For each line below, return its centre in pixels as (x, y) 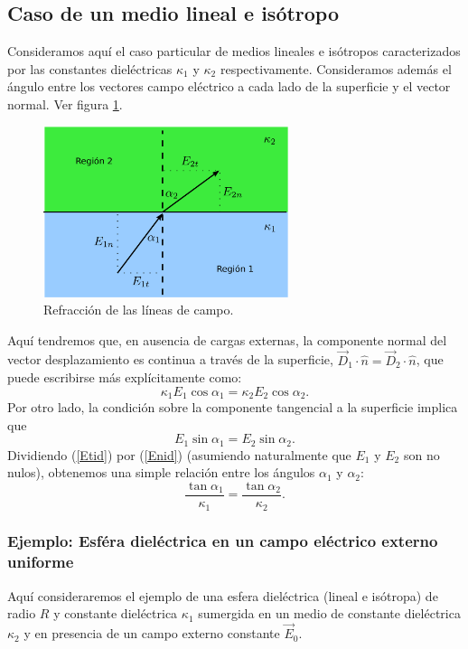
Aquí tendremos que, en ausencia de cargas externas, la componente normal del (227, 339)
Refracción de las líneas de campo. (139, 310)
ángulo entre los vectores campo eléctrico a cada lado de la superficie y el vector (229, 86)
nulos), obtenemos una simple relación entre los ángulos (161, 472)
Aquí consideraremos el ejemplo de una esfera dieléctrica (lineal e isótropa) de (223, 595)
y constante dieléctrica (116, 613)
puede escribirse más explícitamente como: (125, 377)
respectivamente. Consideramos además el (336, 68)
